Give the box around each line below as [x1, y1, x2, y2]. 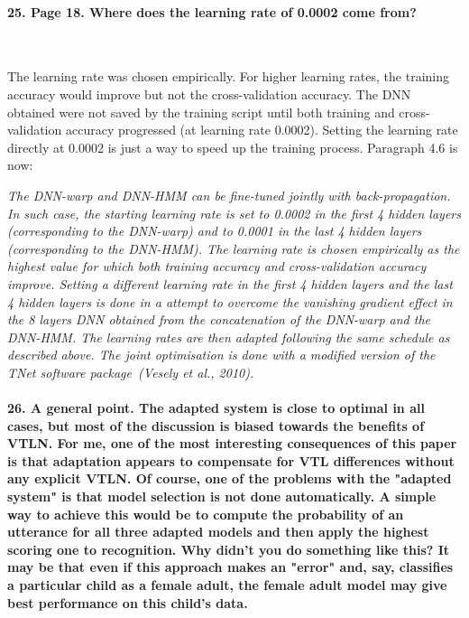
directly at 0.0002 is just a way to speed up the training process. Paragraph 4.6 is [7, 137, 458, 156]
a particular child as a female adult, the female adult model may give [7, 576, 447, 595]
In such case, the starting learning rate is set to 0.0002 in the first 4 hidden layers [7, 203, 461, 222]
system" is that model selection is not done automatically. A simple [7, 487, 437, 506]
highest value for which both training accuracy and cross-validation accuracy [7, 257, 427, 276]
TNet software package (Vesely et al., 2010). [7, 362, 254, 381]
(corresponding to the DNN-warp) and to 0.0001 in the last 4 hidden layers [7, 221, 422, 240]
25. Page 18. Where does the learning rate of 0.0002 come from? [7, 2, 417, 21]
